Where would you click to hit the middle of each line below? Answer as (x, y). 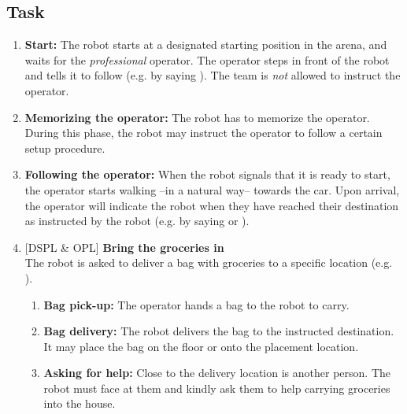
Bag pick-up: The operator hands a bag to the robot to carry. (196, 304)
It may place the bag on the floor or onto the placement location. (201, 346)
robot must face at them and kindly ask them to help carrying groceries (217, 388)
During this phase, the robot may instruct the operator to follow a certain (203, 133)
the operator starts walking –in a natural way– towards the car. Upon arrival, (212, 189)
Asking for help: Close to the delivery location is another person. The (217, 373)
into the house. (80, 403)
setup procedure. (65, 148)
